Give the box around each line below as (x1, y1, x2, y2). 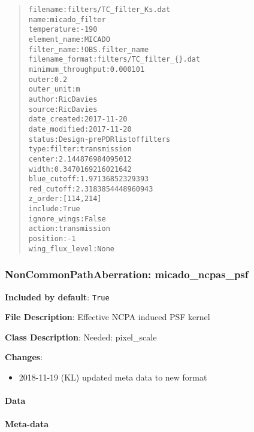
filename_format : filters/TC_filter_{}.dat (28, 55, 201, 64)
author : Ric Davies (28, 95, 98, 104)
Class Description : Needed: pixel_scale (5, 330, 157, 343)
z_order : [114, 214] (28, 194, 102, 203)
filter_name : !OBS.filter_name (28, 45, 149, 54)
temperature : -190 (28, 25, 98, 34)
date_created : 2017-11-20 (28, 115, 128, 124)
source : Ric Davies (28, 105, 98, 114)
